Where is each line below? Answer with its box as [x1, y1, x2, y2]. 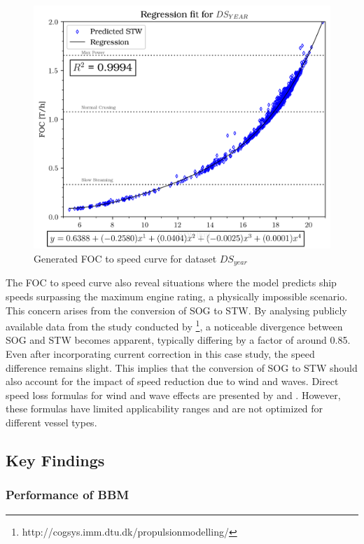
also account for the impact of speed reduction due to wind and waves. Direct [6, 374, 339, 389]
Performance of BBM [6, 486, 129, 503]
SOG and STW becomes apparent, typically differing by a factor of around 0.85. [6, 333, 351, 347]
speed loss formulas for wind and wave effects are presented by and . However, [6, 387, 341, 402]
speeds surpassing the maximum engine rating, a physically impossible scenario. [6, 288, 348, 303]
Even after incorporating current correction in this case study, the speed [6, 346, 315, 361]
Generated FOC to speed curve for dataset [34, 251, 217, 265]
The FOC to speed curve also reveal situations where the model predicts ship [6, 275, 337, 290]
